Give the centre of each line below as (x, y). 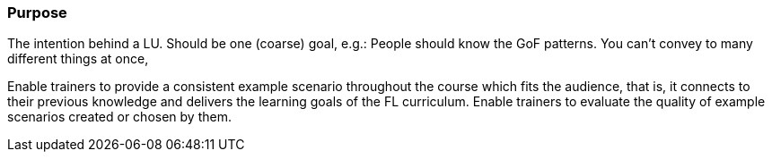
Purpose (37, 13)
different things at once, (78, 59)
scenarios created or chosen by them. (119, 117)
